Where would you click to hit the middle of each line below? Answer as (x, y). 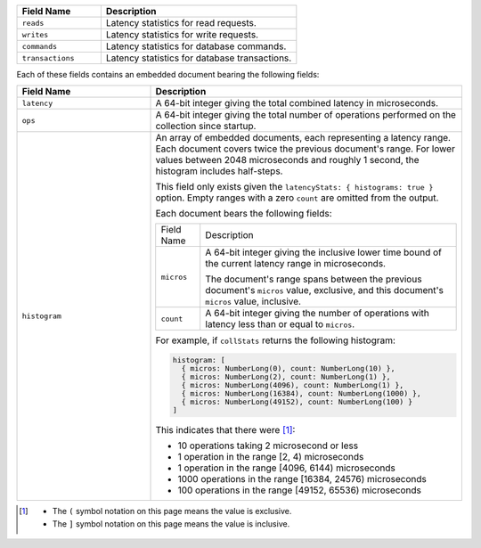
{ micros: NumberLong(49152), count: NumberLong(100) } (297, 402)
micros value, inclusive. (253, 301)
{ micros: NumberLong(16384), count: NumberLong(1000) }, (302, 393)
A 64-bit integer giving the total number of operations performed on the (306, 115)
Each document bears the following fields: (244, 214)
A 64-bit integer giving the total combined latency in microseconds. (297, 103)
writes (35, 34)
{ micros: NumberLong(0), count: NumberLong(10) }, (288, 368)
